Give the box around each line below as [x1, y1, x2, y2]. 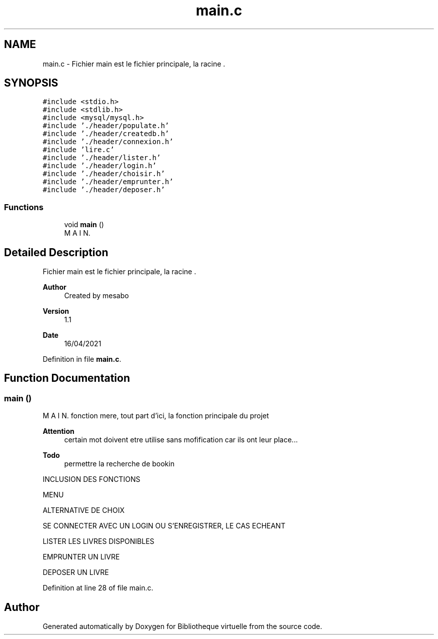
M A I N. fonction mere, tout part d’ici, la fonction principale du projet [42, 411, 269, 420]
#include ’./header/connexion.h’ [42, 138, 173, 146]
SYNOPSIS [4, 77, 58, 90]
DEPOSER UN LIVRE [42, 568, 109, 577]
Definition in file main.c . [42, 355, 121, 364]
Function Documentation [4, 372, 130, 385]
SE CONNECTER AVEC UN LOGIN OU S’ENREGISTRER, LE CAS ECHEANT [42, 521, 285, 530]
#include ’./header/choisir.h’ [42, 170, 165, 178]
